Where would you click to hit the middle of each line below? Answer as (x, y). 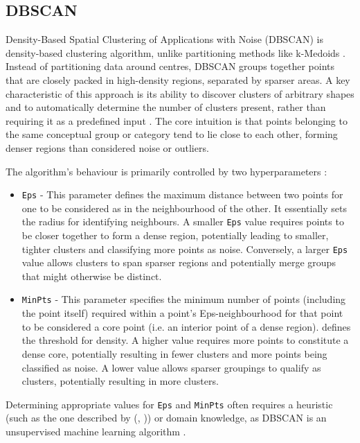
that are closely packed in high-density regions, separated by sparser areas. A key (178, 79)
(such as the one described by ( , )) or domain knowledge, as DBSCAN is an (166, 418)
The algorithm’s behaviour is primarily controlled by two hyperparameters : (166, 171)
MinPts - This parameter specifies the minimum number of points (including (184, 299)
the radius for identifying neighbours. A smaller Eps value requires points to (183, 221)
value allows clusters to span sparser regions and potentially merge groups (179, 262)
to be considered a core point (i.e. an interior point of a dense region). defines (186, 326)
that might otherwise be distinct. (92, 276)
